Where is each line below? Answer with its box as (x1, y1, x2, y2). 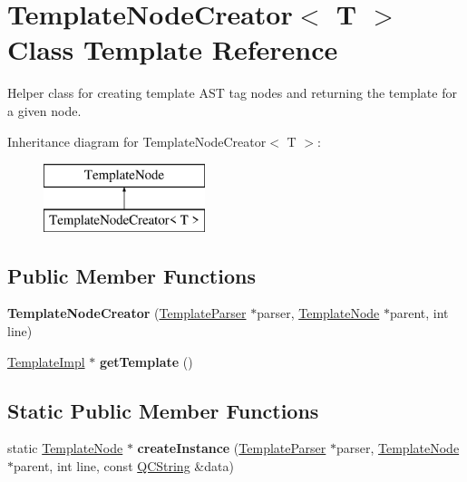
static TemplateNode (7, 439, 123, 458)
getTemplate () (99, 352, 193, 371)
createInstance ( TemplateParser (137, 439, 326, 458)
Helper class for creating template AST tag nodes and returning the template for (7, 83, 457, 102)
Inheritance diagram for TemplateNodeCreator (7, 131, 267, 150)
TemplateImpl (7, 352, 85, 371)
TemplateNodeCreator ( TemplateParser (7, 304, 247, 323)
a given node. (7, 101, 82, 120)
